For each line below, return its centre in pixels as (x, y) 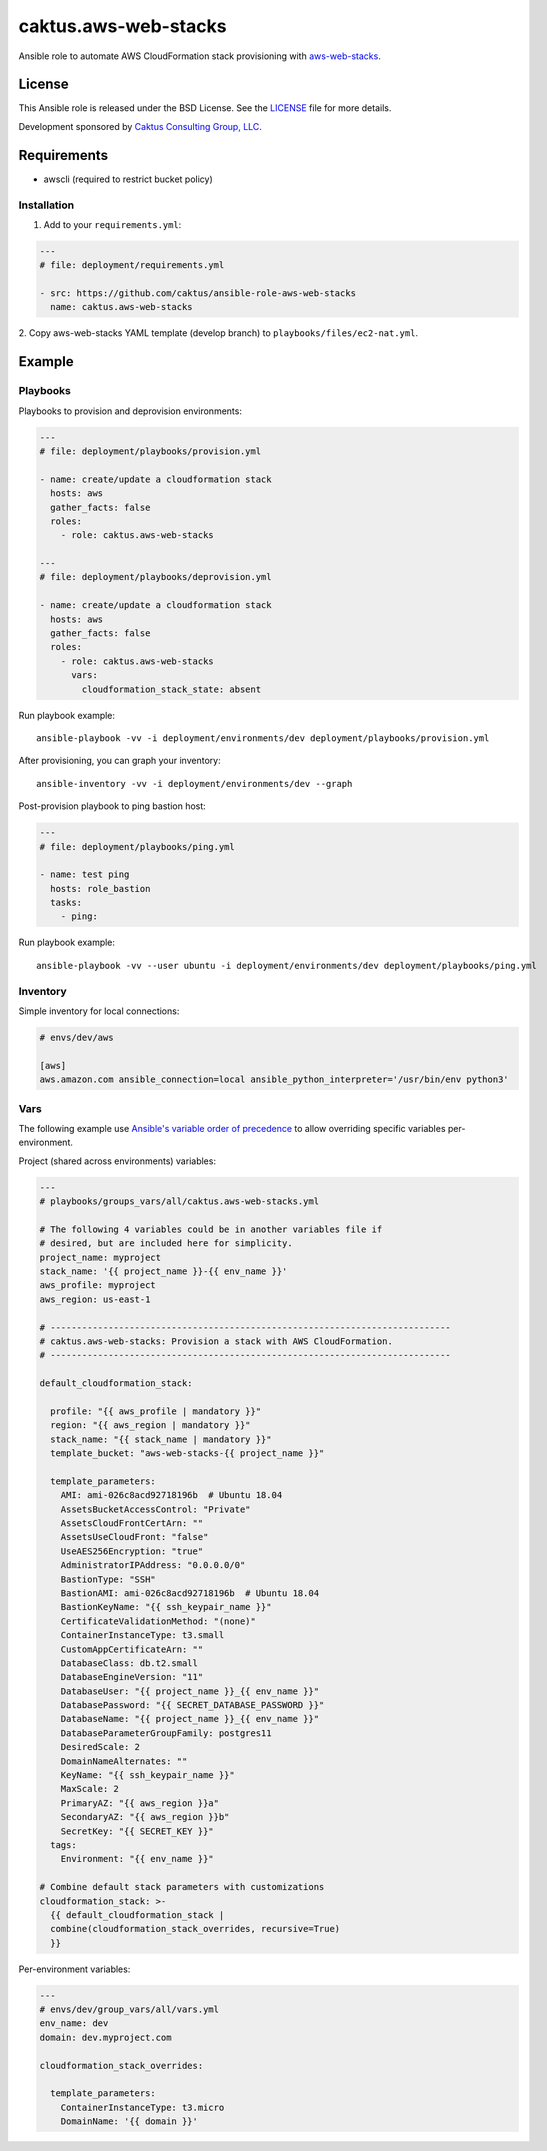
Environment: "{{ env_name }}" (137, 1859)
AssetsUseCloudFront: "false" (134, 1537)
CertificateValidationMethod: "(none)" (158, 1621)
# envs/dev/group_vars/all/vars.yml (129, 2009)
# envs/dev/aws (76, 1037)
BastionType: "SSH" (108, 1579)
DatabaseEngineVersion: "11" (132, 1677)
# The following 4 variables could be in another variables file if (211, 1229)
